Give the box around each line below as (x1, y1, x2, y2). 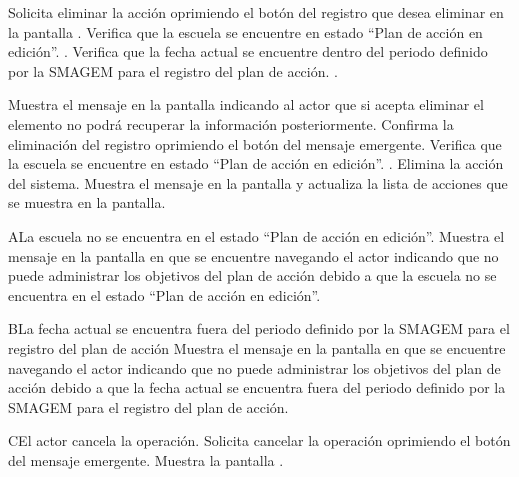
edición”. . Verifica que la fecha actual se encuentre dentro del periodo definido (8, 41, 488, 62)
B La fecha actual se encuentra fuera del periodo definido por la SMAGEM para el (8, 318, 510, 339)
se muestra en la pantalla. (8, 192, 166, 213)
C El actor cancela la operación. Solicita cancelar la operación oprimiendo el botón (8, 430, 511, 451)
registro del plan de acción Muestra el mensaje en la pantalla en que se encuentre (8, 337, 506, 358)
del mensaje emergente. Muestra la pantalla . (8, 449, 284, 470)
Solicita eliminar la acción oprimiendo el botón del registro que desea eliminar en (8, 2, 504, 22)
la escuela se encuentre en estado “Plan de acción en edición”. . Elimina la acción (8, 153, 504, 174)
